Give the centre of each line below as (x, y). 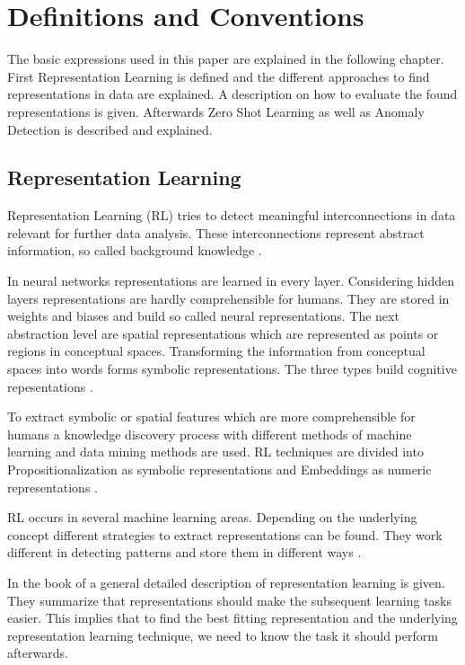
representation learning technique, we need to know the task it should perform (223, 635)
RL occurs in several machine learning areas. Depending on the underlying (212, 517)
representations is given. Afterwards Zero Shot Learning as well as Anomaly (216, 111)
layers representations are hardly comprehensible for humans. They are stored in (228, 298)
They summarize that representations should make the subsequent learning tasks (230, 600)
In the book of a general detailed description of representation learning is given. (226, 582)
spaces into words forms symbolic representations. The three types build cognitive (232, 369)
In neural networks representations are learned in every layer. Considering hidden (231, 281)
